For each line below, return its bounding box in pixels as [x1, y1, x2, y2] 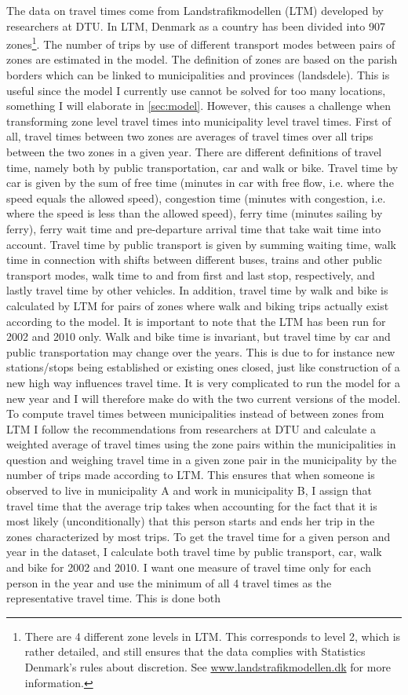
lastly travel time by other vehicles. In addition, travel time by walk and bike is [6, 282, 388, 298]
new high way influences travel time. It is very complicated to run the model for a [6, 374, 400, 390]
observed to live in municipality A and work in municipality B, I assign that [6, 482, 373, 499]
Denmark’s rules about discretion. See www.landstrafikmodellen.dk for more [24, 659, 392, 675]
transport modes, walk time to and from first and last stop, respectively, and [6, 266, 375, 283]
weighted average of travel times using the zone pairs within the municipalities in [6, 436, 396, 452]
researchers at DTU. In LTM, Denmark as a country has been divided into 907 [6, 17, 385, 34]
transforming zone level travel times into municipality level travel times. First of [6, 112, 392, 129]
